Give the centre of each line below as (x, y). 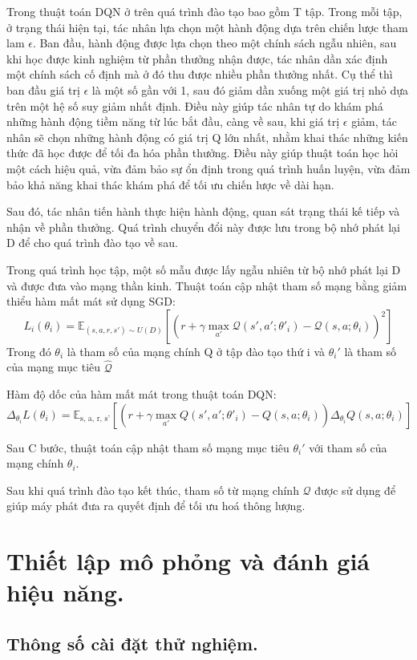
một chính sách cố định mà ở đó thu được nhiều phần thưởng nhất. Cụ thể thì (200, 74)
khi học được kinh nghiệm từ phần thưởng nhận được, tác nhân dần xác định (197, 58)
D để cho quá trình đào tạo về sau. (92, 243)
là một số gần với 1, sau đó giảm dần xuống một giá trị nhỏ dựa (250, 89)
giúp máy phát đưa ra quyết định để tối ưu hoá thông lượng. (156, 506)
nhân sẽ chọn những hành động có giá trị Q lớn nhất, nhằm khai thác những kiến (207, 137)
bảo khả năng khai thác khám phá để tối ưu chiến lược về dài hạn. (170, 184)
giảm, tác (374, 121)
